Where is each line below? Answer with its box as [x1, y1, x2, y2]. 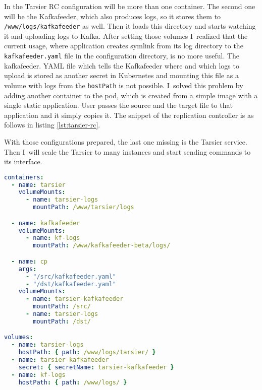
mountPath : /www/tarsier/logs [33, 204, 134, 211]
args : [18, 265, 37, 273]
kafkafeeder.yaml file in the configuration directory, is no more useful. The [4, 50, 240, 61]
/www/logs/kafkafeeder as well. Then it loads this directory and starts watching [4, 21, 256, 31]
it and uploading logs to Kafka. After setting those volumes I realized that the [4, 30, 248, 41]
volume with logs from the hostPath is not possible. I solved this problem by [4, 80, 243, 90]
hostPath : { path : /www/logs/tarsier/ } [18, 349, 156, 356]
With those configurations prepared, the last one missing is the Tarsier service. [4, 136, 247, 147]
